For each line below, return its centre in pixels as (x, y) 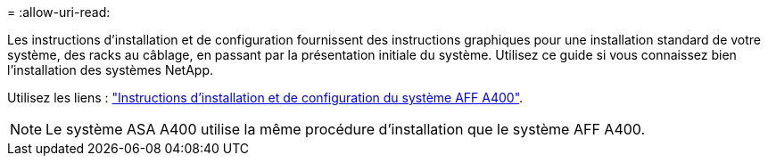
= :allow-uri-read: (59, 12)
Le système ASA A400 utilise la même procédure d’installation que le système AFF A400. (346, 129)
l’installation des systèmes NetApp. (111, 70)
